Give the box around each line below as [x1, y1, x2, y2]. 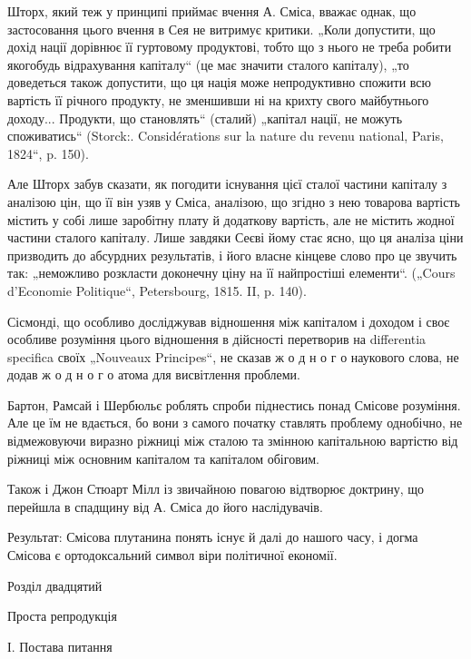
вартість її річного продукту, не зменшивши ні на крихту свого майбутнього [7, 90, 429, 109]
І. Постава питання [7, 636, 113, 655]
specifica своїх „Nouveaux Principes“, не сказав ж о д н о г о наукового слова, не [7, 347, 459, 366]
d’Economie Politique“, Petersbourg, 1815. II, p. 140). [7, 280, 307, 300]
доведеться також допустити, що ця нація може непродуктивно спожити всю [7, 73, 432, 92]
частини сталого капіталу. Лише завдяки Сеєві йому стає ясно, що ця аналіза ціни [7, 228, 464, 247]
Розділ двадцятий [7, 575, 103, 595]
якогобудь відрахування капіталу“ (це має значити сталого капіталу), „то [7, 54, 409, 74]
